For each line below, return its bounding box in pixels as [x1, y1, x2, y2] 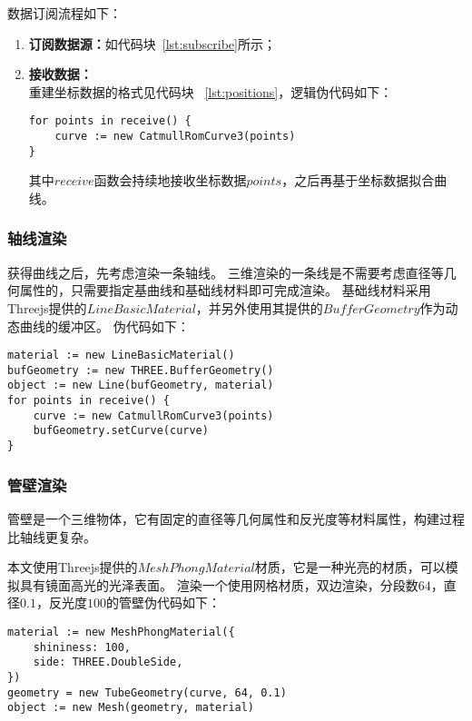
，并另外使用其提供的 [195, 298, 323, 317]
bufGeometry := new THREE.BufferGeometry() [7, 363, 274, 377]
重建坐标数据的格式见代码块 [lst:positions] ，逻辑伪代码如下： [28, 82, 393, 101]
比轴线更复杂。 [7, 527, 96, 546]
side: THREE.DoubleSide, [33, 656, 183, 669]
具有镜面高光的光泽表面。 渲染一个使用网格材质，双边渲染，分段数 [19, 575, 418, 594]
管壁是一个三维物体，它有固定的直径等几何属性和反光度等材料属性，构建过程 [7, 509, 465, 528]
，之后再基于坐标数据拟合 [281, 171, 435, 190]
